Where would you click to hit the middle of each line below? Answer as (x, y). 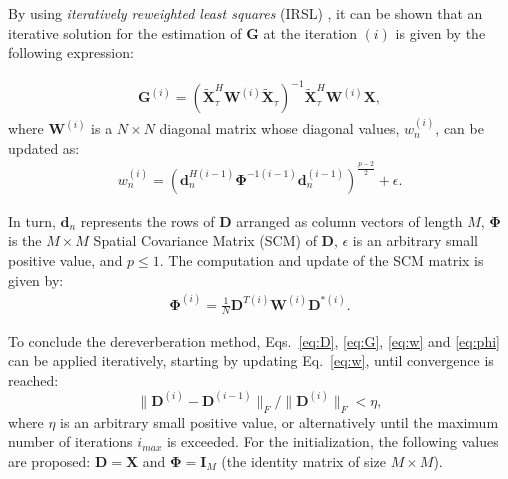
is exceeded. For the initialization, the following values (332, 441)
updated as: (44, 147)
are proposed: (49, 460)
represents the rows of (147, 220)
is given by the (440, 32)
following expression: (71, 52)
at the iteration (310, 32)
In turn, (32, 220)
